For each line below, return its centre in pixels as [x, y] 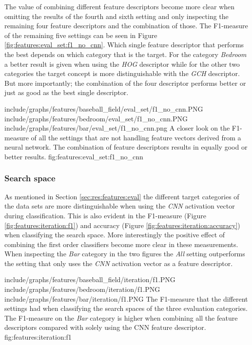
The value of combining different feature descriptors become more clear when [120, 6]
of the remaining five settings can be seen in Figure [81, 35]
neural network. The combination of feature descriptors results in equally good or [126, 147]
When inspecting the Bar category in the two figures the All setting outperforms [125, 254]
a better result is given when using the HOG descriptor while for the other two [122, 64]
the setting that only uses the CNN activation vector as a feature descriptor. [119, 263]
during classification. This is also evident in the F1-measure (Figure [105, 215]
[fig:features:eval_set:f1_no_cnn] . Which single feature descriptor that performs [124, 45]
